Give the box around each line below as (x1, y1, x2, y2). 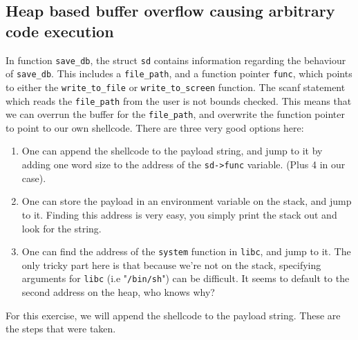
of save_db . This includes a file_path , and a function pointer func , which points (6, 66, 352, 81)
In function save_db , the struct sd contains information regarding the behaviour (6, 52, 346, 67)
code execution (6, 20, 114, 41)
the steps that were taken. (6, 321, 116, 336)
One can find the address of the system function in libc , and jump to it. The (21, 244, 351, 259)
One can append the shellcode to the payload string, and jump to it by (21, 143, 323, 158)
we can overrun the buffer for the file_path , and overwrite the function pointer (6, 107, 345, 121)
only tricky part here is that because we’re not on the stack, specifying (21, 257, 321, 272)
